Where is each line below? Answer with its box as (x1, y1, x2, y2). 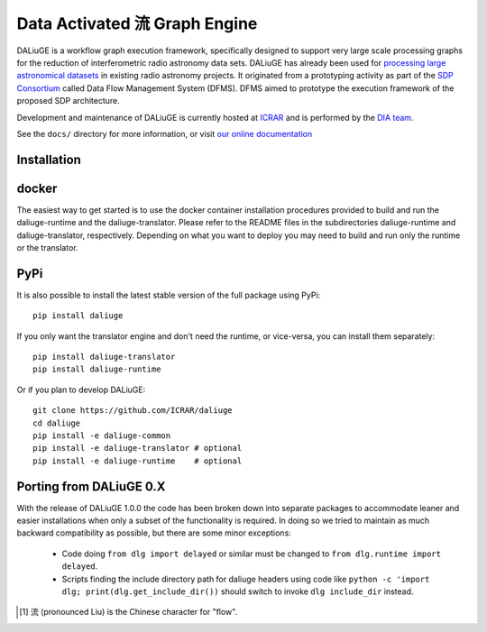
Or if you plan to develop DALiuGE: (16, 384, 146, 395)
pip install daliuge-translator (32, 352, 176, 362)
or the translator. (16, 242, 78, 252)
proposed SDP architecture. (16, 96, 121, 106)
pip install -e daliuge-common (32, 431, 171, 441)
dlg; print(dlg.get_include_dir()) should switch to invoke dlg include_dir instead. (61, 586, 414, 597)
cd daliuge (32, 417, 81, 428)
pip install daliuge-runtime (32, 364, 161, 374)
